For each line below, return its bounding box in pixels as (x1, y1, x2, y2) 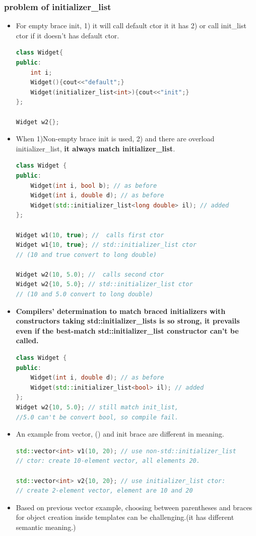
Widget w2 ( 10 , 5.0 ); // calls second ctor (16, 271, 164, 278)
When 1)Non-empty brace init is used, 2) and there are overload (16, 133, 215, 144)
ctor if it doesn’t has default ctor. (16, 30, 119, 40)
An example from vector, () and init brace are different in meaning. (16, 428, 224, 439)
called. (16, 335, 39, 346)
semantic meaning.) (16, 521, 76, 532)
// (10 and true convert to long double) (16, 251, 157, 258)
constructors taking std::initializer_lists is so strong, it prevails (16, 315, 240, 326)
